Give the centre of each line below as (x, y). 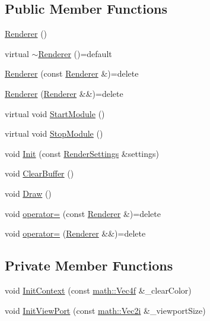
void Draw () (28, 193)
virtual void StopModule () (54, 133)
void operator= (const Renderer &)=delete (83, 213)
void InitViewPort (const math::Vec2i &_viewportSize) (105, 310)
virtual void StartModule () (55, 113)
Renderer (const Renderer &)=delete (72, 73)
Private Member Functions (89, 265)
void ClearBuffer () (39, 173)
